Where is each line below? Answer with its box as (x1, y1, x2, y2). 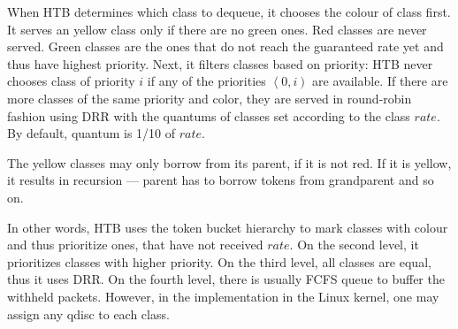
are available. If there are (312, 72, 448, 90)
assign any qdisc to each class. (7, 304, 170, 323)
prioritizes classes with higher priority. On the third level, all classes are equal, (7, 252, 431, 271)
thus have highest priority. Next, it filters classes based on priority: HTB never (7, 54, 433, 73)
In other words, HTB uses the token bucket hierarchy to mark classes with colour (7, 218, 448, 236)
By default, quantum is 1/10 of (7, 124, 176, 142)
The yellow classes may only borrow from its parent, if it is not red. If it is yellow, (7, 153, 452, 172)
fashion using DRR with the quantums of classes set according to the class (7, 106, 410, 125)
